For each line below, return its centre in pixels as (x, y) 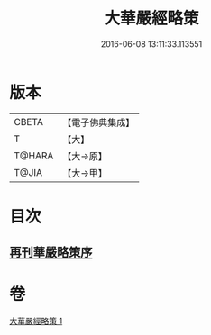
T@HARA (34, 156)
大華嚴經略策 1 (36, 321)
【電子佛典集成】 (99, 122)
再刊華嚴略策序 (51, 253)
